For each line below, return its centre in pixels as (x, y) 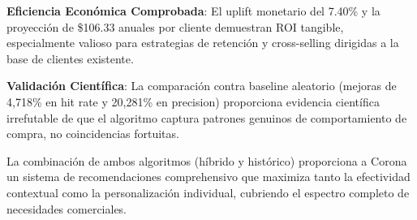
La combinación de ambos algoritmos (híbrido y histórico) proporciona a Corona (207, 160)
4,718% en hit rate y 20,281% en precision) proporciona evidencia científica (193, 101)
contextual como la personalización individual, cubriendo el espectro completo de (208, 192)
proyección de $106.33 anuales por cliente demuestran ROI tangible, (175, 26)
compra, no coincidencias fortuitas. (93, 134)
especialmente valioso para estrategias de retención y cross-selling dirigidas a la (203, 43)
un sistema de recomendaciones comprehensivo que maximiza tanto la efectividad (208, 177)
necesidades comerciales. (67, 208)
